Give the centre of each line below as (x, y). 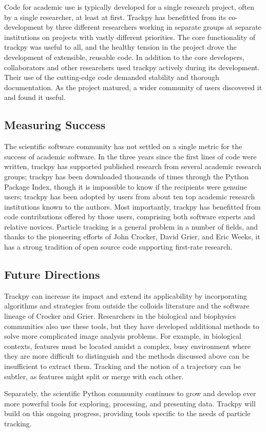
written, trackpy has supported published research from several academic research (133, 166)
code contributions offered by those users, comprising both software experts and (130, 217)
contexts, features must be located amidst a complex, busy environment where (127, 346)
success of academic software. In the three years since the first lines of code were (130, 156)
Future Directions (52, 274)
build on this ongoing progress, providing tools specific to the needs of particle (127, 413)
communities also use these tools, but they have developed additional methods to (132, 326)
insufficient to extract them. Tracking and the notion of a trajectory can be (122, 366)
